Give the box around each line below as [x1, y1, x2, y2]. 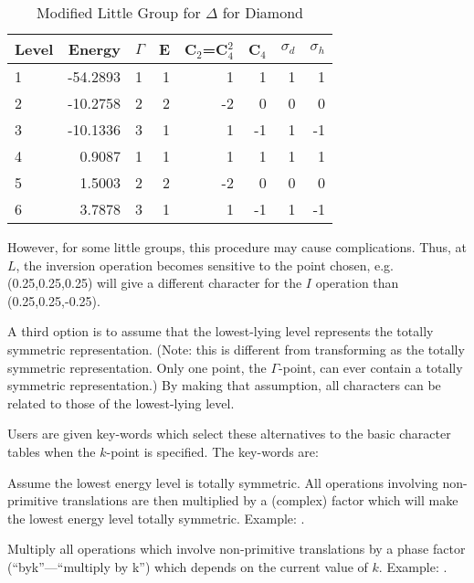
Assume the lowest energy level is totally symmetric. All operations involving [7, 472, 438, 492]
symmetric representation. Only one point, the [7, 357, 267, 376]
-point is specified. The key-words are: [106, 441, 319, 461]
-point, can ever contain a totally [279, 357, 463, 376]
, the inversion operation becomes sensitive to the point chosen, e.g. [16, 255, 394, 274]
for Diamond [222, 2, 303, 23]
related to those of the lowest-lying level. [7, 393, 235, 412]
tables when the [7, 441, 96, 461]
